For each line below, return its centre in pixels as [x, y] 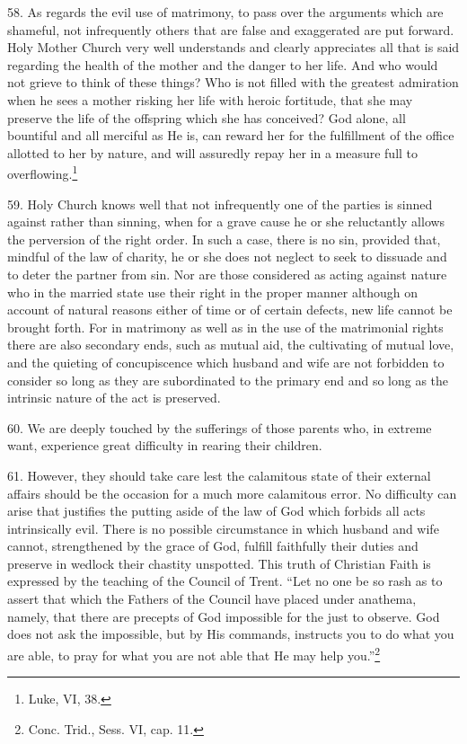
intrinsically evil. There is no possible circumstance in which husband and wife [223, 528]
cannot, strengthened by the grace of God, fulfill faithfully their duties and [213, 546]
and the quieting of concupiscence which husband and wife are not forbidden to [226, 362]
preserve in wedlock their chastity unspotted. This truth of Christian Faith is [219, 563]
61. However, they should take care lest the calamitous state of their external [219, 475]
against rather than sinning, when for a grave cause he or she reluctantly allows [226, 221]
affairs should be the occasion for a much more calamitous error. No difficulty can [232, 493]
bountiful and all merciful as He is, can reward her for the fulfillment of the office [231, 135]
